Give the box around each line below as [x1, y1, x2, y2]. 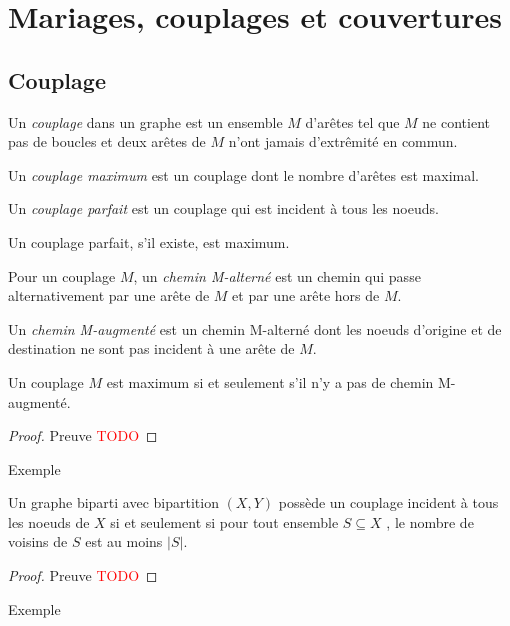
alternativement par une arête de [8, 285, 210, 306]
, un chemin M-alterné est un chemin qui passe [133, 265, 421, 286]
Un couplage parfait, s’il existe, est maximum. [8, 231, 290, 252]
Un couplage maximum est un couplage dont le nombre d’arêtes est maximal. [8, 164, 479, 185]
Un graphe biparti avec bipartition [8, 492, 219, 513]
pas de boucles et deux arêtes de [8, 131, 206, 152]
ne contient [422, 111, 490, 132]
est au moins [85, 531, 163, 552]
